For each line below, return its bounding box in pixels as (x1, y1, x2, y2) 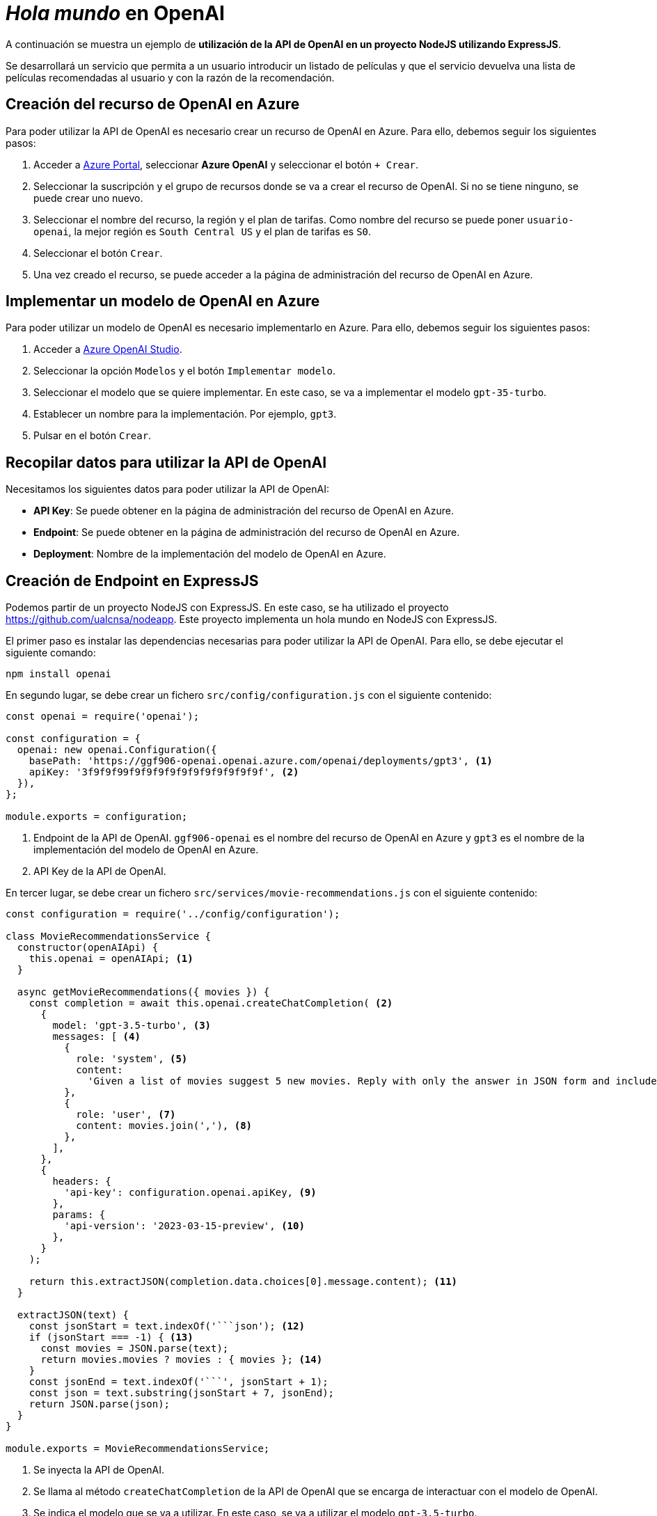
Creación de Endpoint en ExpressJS (6, 571, 259, 590)
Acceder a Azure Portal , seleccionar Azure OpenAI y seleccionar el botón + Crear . (33, 158, 419, 171)
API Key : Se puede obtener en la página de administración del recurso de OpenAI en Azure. (33, 505, 454, 517)
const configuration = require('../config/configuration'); (6, 908, 340, 920)
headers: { (52, 1176, 111, 1187)
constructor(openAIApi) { (17, 942, 159, 954)
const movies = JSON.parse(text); (40, 1343, 229, 1355)
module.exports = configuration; (6, 811, 188, 823)
